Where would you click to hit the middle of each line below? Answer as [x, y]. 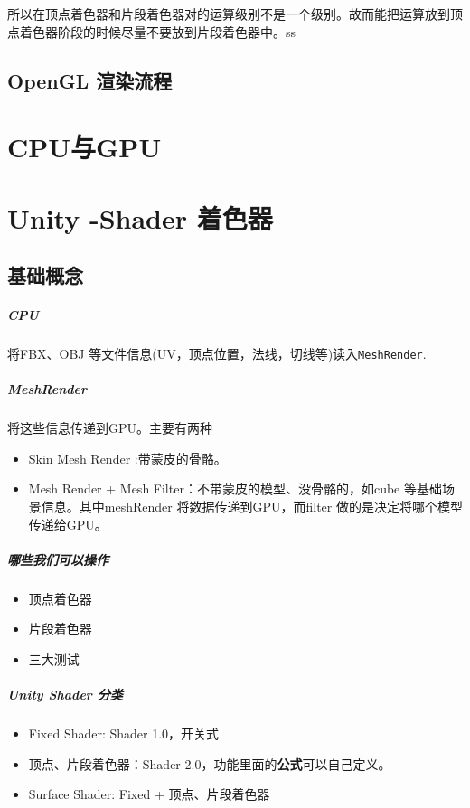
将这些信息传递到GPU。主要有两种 [110, 428]
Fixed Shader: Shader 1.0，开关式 [124, 733]
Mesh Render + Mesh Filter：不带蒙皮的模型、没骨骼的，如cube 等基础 [235, 489]
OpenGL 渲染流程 [90, 80]
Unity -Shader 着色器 [140, 217]
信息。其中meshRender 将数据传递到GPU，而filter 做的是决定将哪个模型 [252, 507]
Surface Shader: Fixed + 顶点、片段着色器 [149, 794]
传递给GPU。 [68, 524]
